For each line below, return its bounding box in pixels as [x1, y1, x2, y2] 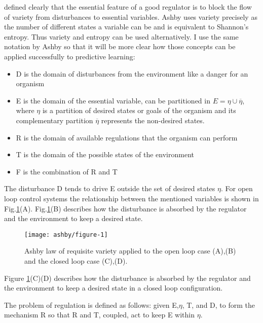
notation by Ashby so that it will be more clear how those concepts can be [4, 41, 236, 52]
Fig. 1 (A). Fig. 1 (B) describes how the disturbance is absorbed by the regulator [4, 203, 247, 213]
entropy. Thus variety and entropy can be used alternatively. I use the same [4, 31, 239, 42]
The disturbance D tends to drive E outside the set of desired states [4, 183, 215, 194]
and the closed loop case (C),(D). [24, 255, 128, 266]
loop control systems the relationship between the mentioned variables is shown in [4, 193, 259, 203]
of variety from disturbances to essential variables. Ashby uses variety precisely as [4, 11, 257, 22]
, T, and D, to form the [182, 299, 255, 310]
